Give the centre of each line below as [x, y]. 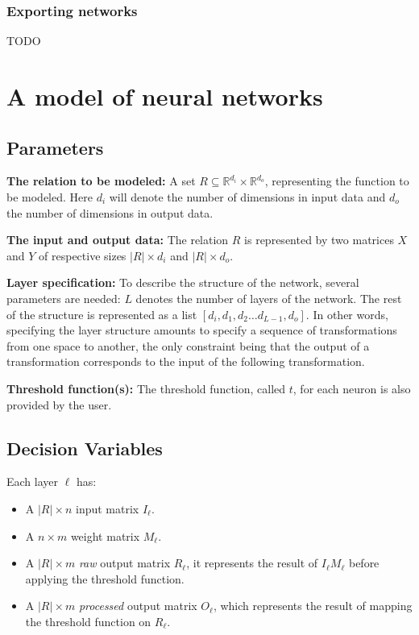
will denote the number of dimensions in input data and [247, 196]
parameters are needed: [64, 298]
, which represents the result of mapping [313, 606]
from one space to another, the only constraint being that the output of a [188, 345]
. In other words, [347, 314]
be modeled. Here [50, 196]
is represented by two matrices [319, 240]
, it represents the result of [252, 563]
